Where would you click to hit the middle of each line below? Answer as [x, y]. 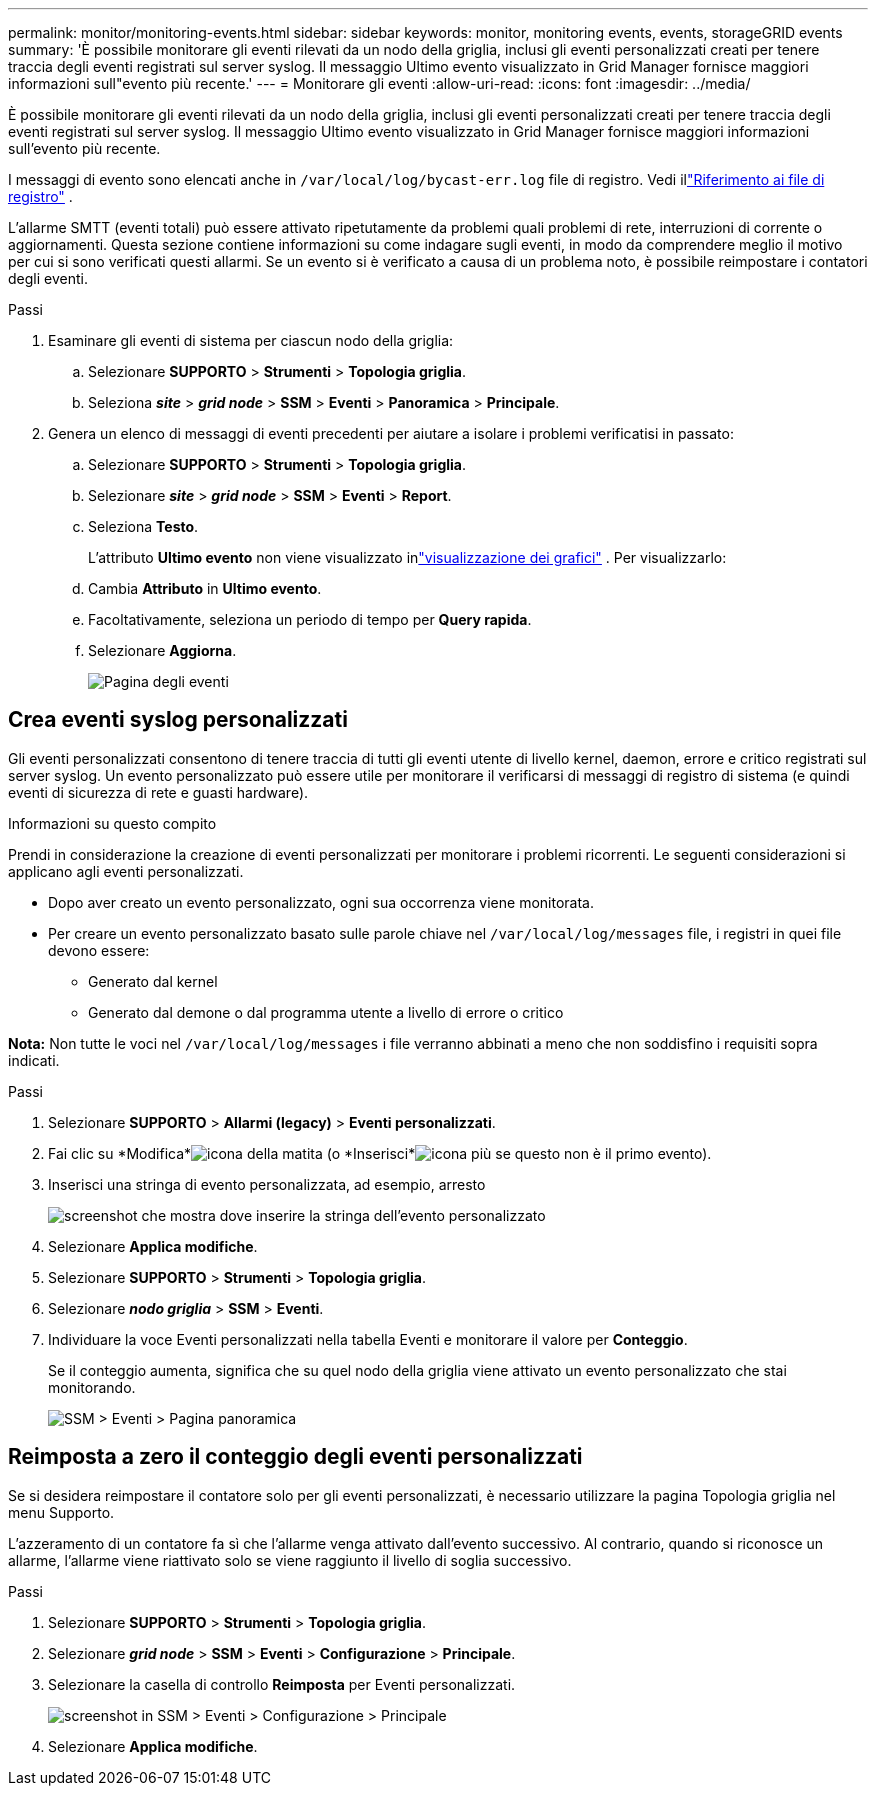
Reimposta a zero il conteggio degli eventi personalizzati [295, 1457]
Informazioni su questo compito [112, 823]
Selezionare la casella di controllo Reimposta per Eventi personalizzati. [282, 1684]
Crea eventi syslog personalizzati [178, 720]
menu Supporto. [61, 1512]
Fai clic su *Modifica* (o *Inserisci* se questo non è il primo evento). [380, 1153]
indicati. [34, 1060]
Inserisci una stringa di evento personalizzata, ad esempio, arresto [267, 1184]
